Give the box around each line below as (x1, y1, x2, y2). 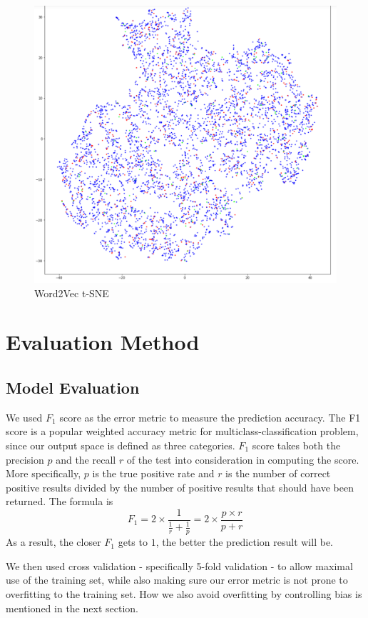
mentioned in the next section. (6, 600, 138, 615)
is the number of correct (225, 466, 331, 481)
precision (6, 452, 44, 467)
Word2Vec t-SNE (34, 285, 109, 300)
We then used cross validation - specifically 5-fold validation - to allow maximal (6, 558, 353, 573)
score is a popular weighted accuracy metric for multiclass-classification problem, (6, 424, 359, 439)
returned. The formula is (6, 494, 113, 509)
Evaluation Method (6, 327, 200, 357)
